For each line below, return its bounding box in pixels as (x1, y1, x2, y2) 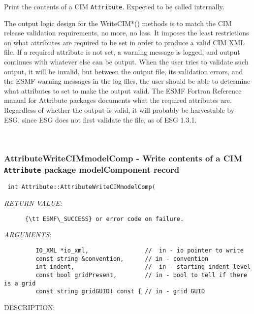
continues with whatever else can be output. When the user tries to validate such (4, 57, 249, 67)
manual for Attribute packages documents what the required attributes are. (4, 95, 232, 105)
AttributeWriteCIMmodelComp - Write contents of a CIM (4, 152, 243, 164)
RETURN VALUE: (4, 198, 63, 208)
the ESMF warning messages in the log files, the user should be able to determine (4, 76, 251, 86)
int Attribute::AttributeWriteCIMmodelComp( (7, 184, 156, 191)
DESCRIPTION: (4, 302, 55, 312)
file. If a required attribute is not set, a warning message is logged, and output (4, 47, 240, 57)
